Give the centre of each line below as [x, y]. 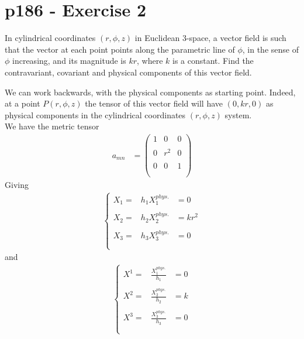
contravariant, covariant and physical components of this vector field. [128, 72]
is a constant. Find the [213, 61]
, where [150, 61]
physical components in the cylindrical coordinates [95, 114]
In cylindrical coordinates [50, 38]
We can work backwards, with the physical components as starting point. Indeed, [150, 92]
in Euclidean [157, 38]
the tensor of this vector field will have [154, 103]
